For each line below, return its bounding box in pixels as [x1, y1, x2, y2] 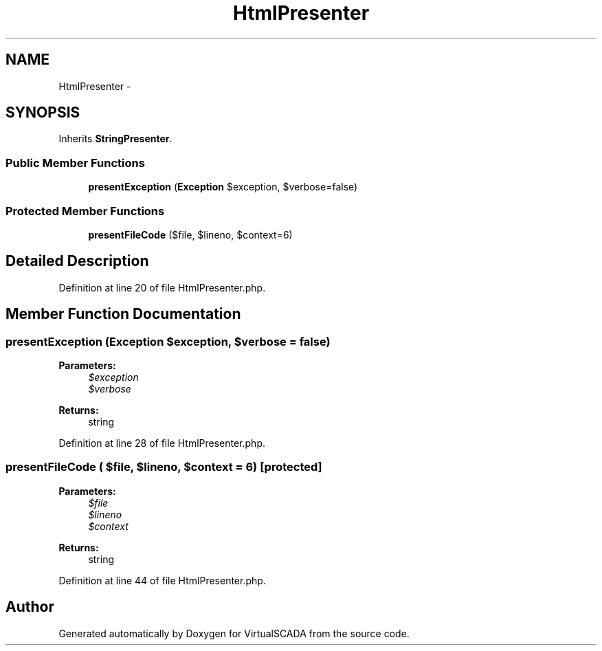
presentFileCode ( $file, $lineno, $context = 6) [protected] [5, 460, 322, 474]
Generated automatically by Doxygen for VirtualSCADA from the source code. [58, 627, 410, 639]
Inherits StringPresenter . [58, 133, 172, 145]
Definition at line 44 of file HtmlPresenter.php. [58, 574, 266, 586]
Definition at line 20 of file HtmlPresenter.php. [58, 281, 266, 294]
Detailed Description [5, 252, 149, 270]
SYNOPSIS [5, 104, 80, 122]
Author [5, 598, 54, 616]
